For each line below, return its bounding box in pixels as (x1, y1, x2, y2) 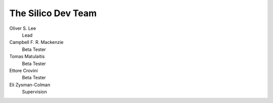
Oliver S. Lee (9, 25, 36, 31)
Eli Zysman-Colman (9, 81, 51, 88)
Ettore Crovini (9, 67, 38, 73)
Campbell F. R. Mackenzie (9, 39, 64, 45)
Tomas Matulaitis (9, 54, 45, 60)
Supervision (22, 89, 48, 95)
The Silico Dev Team (9, 8, 97, 19)
